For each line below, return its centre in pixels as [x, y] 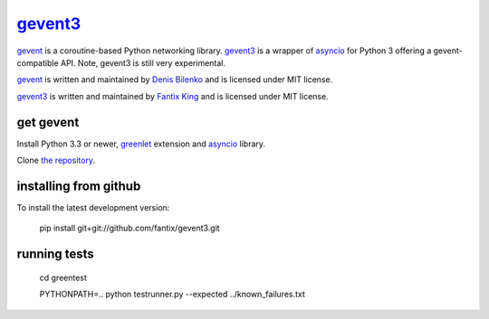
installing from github [79, 186]
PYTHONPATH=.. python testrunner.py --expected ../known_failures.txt [172, 295]
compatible [38, 62]
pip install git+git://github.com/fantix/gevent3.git [130, 228]
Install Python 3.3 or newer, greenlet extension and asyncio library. [141, 144]
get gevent [48, 122]
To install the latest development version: [93, 207]
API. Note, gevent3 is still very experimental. [143, 62]
